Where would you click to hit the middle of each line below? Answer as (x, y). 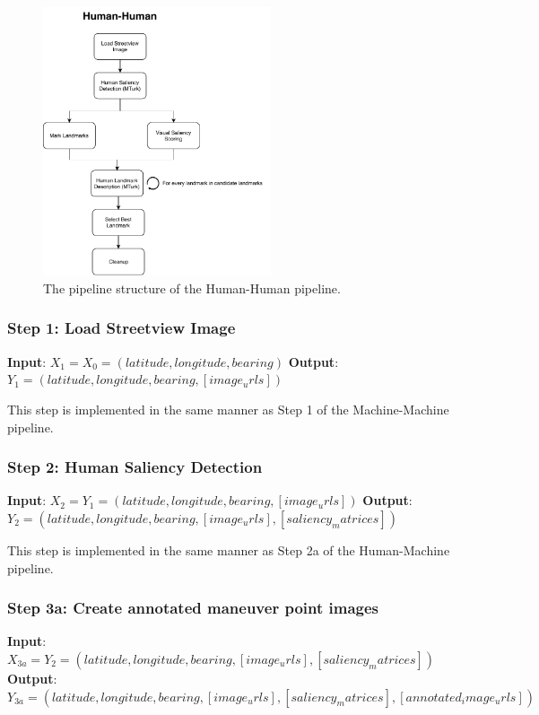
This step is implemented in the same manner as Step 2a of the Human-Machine (229, 549)
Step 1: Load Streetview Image (122, 328)
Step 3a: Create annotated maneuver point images (193, 608)
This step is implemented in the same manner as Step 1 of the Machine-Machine (228, 409)
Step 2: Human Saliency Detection (135, 467)
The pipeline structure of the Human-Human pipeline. (192, 288)
